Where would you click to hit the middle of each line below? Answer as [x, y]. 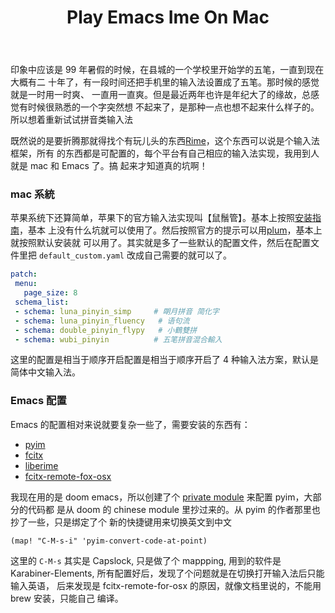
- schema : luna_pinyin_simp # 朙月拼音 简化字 [117, 311]
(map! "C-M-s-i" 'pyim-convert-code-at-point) [109, 541]
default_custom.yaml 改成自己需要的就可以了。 [135, 255]
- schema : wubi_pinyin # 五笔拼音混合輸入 [118, 339]
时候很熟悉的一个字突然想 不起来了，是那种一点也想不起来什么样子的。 [173, 107]
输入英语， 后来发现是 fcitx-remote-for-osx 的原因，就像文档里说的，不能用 [166, 585]
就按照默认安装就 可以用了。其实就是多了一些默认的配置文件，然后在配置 [160, 243]
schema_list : [42, 302]
